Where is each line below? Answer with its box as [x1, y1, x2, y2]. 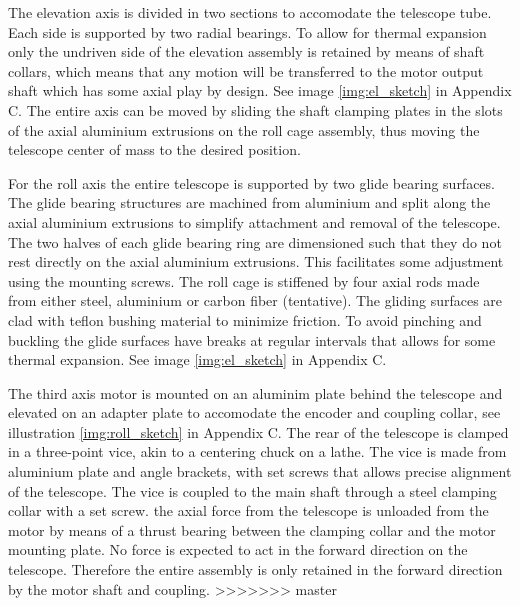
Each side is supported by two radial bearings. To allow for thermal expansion [8, 21, 487, 42]
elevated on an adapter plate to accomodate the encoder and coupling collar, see [8, 402, 501, 423]
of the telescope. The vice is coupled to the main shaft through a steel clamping [8, 480, 497, 501]
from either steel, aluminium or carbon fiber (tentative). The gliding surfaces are [8, 290, 503, 311]
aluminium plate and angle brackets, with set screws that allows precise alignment [8, 461, 512, 482]
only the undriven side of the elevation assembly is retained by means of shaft [8, 41, 485, 62]
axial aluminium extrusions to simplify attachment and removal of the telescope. [8, 211, 501, 232]
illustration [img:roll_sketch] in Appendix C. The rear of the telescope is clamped [8, 421, 509, 442]
